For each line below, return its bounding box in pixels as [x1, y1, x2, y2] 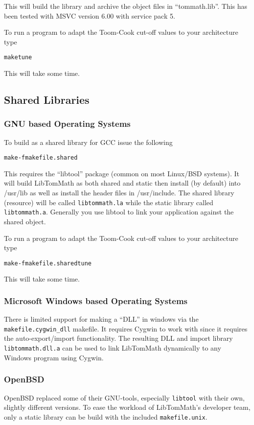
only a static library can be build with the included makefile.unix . [4, 411, 208, 422]
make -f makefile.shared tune [4, 260, 92, 267]
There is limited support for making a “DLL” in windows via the [4, 314, 199, 324]
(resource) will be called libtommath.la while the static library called [4, 197, 213, 207]
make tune [4, 54, 32, 61]
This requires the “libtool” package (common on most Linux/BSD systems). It [4, 168, 239, 178]
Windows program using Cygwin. [4, 352, 104, 362]
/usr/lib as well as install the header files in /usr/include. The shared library [4, 188, 234, 198]
